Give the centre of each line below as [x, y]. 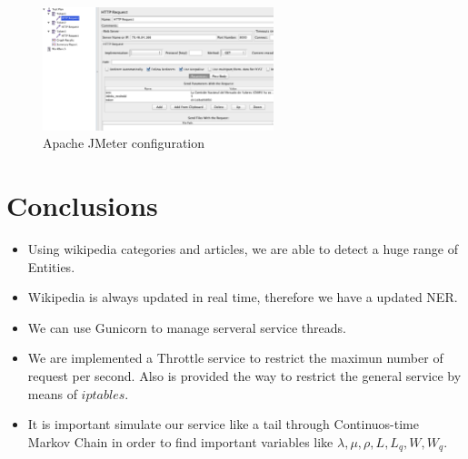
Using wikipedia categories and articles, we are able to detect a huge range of [243, 248]
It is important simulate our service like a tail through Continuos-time [223, 424]
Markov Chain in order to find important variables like [180, 441]
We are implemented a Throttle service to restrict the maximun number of [235, 358]
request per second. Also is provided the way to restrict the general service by [244, 375]
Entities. [51, 266]
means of [52, 393]
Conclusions [82, 205]
